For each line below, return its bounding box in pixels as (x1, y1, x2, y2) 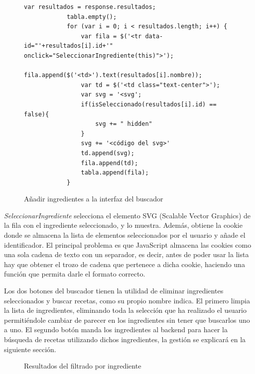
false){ (24, 110, 49, 118)
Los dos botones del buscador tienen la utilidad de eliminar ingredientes (4, 285, 224, 296)
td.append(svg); (81, 149, 134, 157)
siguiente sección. (4, 344, 56, 354)
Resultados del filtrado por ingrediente (24, 361, 141, 371)
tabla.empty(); (66, 13, 117, 20)
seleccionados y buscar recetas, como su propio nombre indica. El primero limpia (4, 295, 250, 305)
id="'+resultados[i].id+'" (24, 42, 113, 50)
